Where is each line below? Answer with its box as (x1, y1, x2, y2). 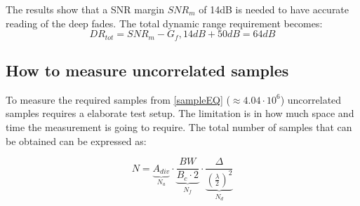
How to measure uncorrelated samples (6, 60, 289, 81)
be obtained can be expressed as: (6, 133, 147, 148)
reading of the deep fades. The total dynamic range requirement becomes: (6, 15, 323, 30)
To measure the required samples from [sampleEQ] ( (6, 92, 230, 107)
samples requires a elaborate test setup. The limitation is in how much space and (6, 106, 354, 121)
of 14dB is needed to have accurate (199, 2, 349, 16)
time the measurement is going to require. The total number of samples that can (6, 120, 352, 135)
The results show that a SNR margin (6, 2, 165, 16)
